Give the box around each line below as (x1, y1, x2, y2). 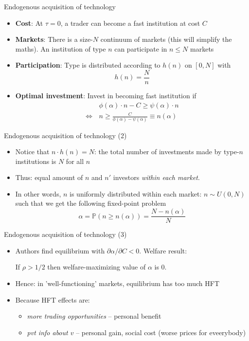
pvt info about (27, 327, 68, 337)
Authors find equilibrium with (15, 245, 105, 255)
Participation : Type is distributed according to (15, 60, 160, 70)
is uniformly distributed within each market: (70, 188, 202, 198)
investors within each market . (113, 172, 200, 182)
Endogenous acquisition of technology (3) (4, 229, 127, 239)
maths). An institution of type (15, 43, 106, 54)
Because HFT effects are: (15, 294, 90, 305)
